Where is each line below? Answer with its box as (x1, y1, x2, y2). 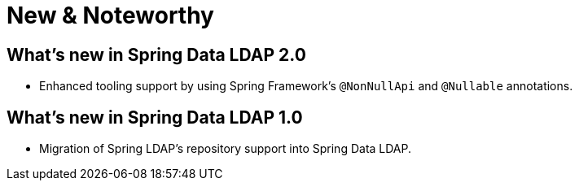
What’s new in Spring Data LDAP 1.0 (7, 107, 303, 128)
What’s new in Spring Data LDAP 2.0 (7, 44, 306, 65)
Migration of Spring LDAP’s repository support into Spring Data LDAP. (39, 141, 412, 156)
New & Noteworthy (7, 2, 214, 29)
